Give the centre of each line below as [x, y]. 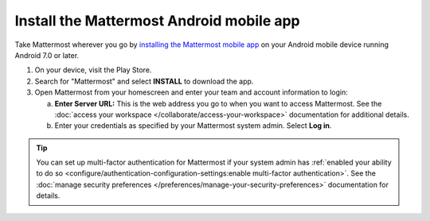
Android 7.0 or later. [47, 55]
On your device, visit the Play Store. [93, 70]
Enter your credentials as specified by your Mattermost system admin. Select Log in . [193, 126]
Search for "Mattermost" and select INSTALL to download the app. [144, 81]
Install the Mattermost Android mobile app [157, 21]
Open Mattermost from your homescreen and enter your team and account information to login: [191, 92]
